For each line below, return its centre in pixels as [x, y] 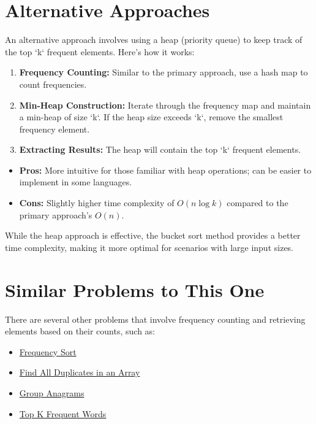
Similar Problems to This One [135, 289]
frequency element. [55, 129]
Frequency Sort [48, 351]
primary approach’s [56, 214]
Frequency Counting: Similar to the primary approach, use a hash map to [164, 72]
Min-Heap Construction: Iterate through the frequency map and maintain [165, 105]
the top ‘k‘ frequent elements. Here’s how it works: [100, 51]
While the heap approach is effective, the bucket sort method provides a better [153, 235]
